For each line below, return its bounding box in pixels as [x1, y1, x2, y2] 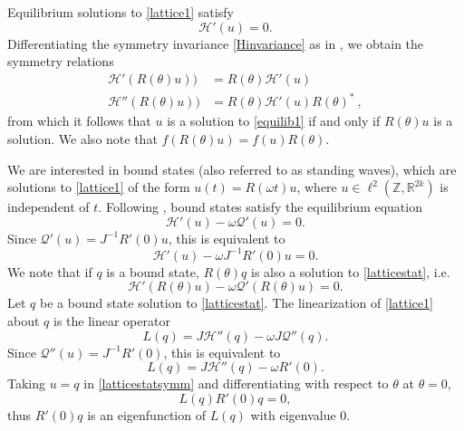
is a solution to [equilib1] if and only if [167, 111, 381, 130]
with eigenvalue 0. [250, 405, 351, 424]
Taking [7, 374, 46, 393]
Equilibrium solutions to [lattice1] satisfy [7, 3, 234, 21]
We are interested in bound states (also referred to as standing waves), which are [7, 159, 457, 178]
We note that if [7, 262, 92, 281]
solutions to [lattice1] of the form [7, 177, 190, 196]
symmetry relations [7, 52, 114, 71]
